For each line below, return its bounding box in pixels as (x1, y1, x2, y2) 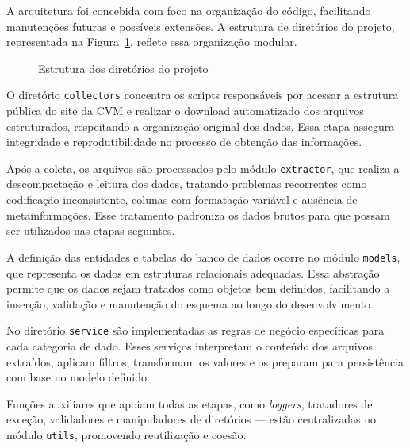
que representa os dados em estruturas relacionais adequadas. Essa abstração (6, 264, 380, 281)
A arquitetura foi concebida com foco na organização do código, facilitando (6, 2, 371, 18)
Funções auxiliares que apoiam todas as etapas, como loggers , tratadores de (6, 395, 373, 412)
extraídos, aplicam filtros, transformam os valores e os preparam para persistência (6, 353, 404, 370)
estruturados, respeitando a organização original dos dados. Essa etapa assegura (6, 117, 395, 134)
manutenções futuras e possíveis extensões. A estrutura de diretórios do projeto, (6, 17, 395, 34)
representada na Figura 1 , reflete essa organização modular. (6, 33, 297, 50)
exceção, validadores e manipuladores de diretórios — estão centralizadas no (6, 411, 377, 427)
